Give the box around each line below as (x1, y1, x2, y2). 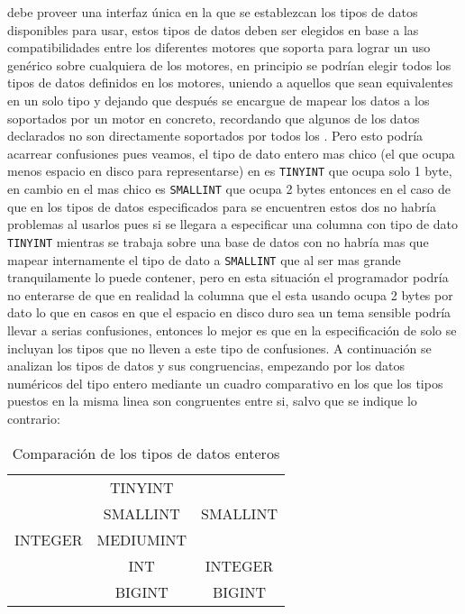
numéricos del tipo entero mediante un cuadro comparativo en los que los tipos (7, 373, 443, 392)
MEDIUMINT (96, 528, 187, 550)
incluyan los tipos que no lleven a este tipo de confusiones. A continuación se (7, 338, 432, 357)
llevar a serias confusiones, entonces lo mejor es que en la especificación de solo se (7, 320, 457, 339)
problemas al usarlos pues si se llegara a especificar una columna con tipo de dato (7, 215, 458, 234)
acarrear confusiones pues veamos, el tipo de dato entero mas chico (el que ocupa (7, 143, 455, 162)
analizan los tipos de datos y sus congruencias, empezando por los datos (7, 356, 405, 375)
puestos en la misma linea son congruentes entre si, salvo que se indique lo (7, 391, 417, 410)
